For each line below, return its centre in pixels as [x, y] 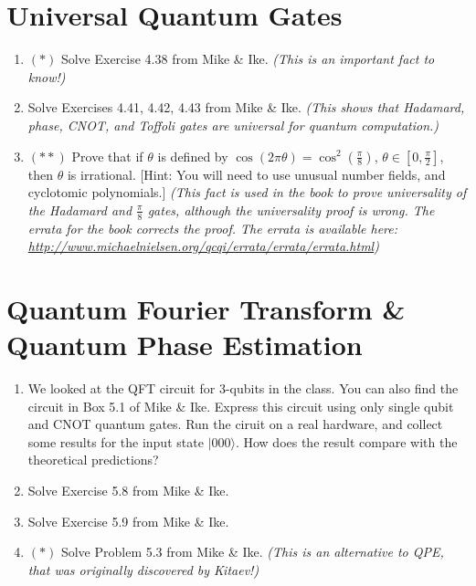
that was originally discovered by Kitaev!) [143, 569]
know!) [47, 76]
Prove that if [107, 156]
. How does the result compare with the [346, 441]
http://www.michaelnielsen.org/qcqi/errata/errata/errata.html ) [203, 246]
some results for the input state [116, 441]
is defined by [193, 156]
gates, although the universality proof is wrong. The [291, 209]
